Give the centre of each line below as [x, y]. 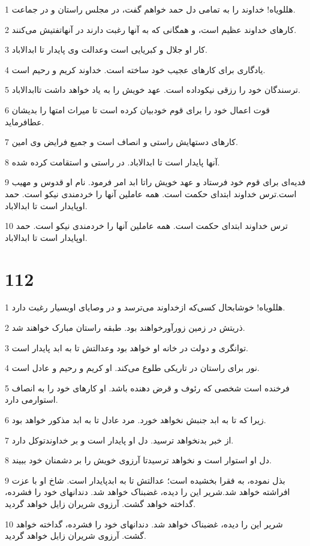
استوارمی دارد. [31, 399]
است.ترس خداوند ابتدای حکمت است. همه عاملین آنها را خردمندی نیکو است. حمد [151, 193]
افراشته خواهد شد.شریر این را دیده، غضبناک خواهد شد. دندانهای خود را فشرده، [148, 492]
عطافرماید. [25, 121]
